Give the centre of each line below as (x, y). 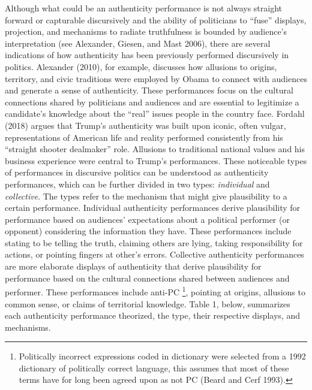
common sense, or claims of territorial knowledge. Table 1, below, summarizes (148, 303)
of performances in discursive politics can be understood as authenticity (137, 172)
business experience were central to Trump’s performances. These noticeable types (156, 160)
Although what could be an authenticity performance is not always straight (143, 8)
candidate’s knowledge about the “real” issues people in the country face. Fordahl (155, 114)
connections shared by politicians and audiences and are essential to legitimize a (152, 102)
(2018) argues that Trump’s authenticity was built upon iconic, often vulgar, (145, 125)
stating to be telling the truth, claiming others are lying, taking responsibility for (154, 242)
